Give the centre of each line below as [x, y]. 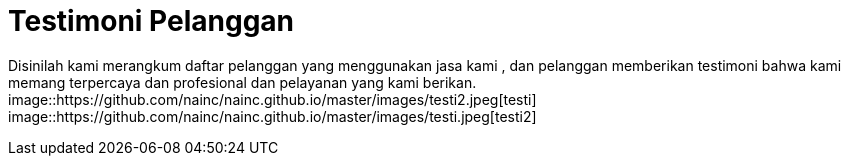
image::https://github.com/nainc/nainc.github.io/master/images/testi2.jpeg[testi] [272, 99]
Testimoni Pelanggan [151, 21]
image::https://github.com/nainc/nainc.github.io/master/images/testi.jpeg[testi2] [272, 116]
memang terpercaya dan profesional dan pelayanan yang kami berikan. [242, 82]
